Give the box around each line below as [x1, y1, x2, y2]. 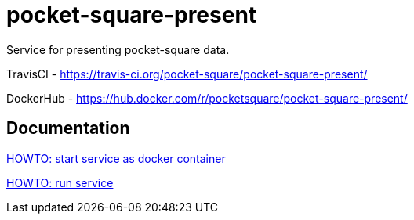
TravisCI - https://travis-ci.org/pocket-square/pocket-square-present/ [6, 67, 368, 81]
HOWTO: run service [6, 175, 114, 189]
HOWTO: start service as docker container [6, 151, 226, 165]
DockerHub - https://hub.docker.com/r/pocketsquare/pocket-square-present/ [6, 91, 408, 105]
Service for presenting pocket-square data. [6, 42, 230, 56]
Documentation [6, 118, 130, 139]
